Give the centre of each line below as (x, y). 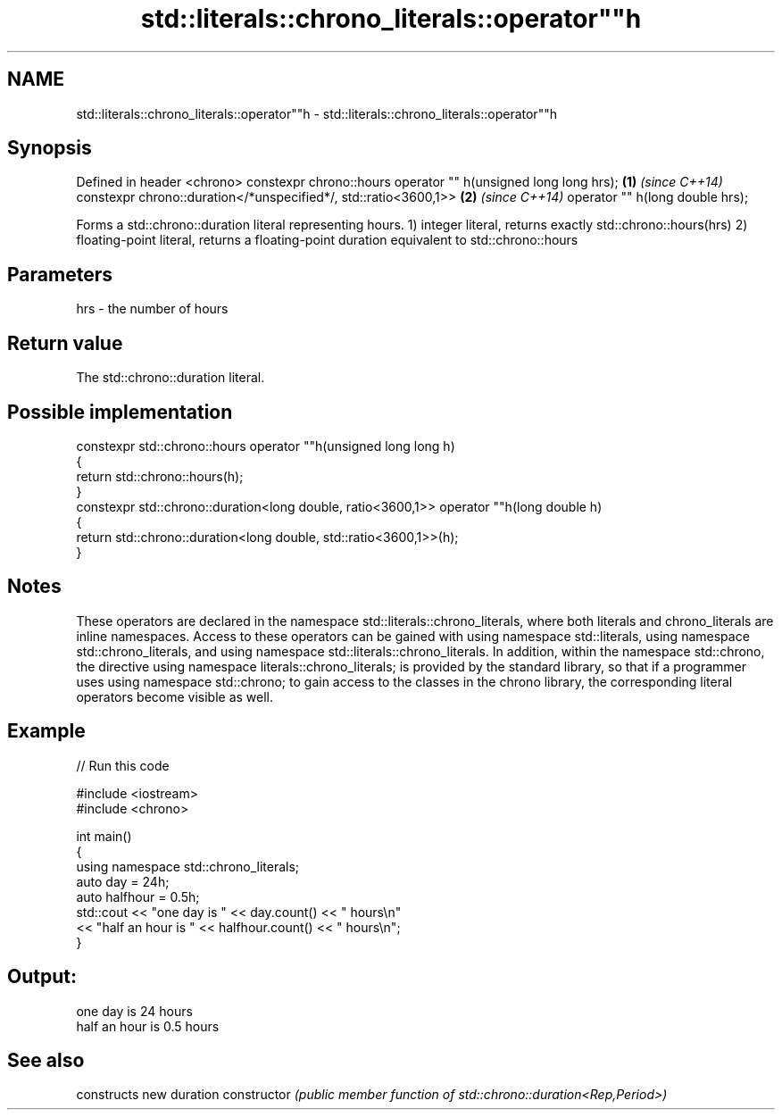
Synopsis (50, 148)
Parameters (60, 274)
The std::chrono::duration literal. (171, 378)
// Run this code (123, 765)
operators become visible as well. (175, 696)
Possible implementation (120, 412)
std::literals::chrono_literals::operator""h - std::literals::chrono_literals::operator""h (316, 113)
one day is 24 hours (134, 1011)
